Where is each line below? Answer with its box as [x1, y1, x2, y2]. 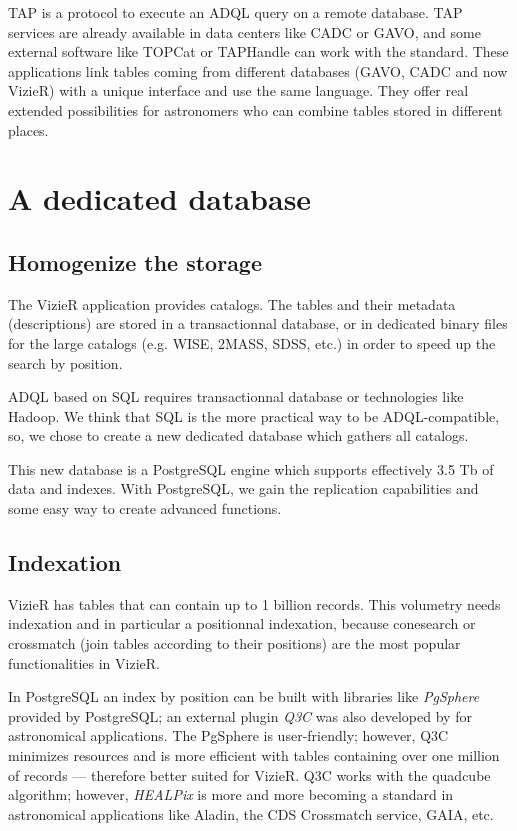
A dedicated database [8, 178, 312, 219]
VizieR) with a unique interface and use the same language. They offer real [8, 80, 469, 101]
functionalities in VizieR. [8, 652, 160, 673]
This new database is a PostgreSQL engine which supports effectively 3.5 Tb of [8, 458, 494, 479]
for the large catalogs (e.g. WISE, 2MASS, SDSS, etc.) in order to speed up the [8, 332, 496, 353]
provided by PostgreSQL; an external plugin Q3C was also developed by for [8, 705, 472, 726]
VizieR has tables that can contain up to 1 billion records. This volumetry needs [8, 593, 501, 614]
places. [8, 119, 49, 140]
